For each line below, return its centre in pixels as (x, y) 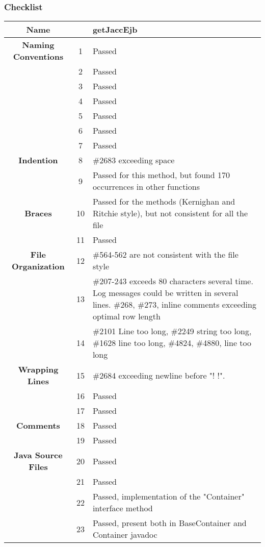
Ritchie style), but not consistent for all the (170, 213)
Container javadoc (125, 535)
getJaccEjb (115, 30)
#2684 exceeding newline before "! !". (159, 375)
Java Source (38, 455)
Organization (38, 266)
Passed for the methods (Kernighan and (164, 202)
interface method (123, 508)
